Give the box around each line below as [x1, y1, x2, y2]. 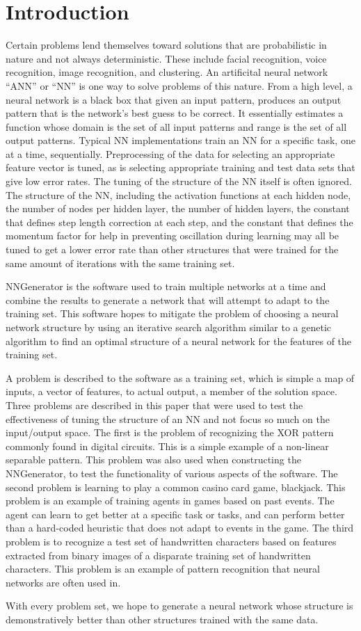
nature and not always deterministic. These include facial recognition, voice [6, 51, 327, 65]
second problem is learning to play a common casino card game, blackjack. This [6, 479, 346, 494]
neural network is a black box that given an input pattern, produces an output [6, 92, 342, 106]
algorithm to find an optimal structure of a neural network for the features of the [6, 333, 352, 348]
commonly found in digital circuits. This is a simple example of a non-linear [6, 438, 329, 453]
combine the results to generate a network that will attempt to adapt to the [6, 292, 330, 307]
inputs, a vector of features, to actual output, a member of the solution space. [6, 384, 337, 399]
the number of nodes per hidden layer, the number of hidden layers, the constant [6, 201, 350, 216]
